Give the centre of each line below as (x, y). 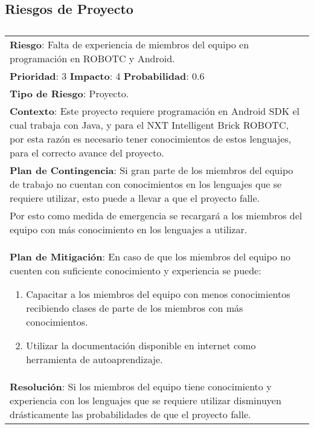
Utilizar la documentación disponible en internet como (141, 346)
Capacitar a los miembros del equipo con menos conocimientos (158, 294)
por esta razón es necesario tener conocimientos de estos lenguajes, (151, 139)
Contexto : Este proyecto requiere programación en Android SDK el (155, 111)
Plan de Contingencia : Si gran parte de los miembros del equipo (152, 170)
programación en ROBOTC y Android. (92, 59)
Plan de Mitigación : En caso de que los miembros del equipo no (150, 257)
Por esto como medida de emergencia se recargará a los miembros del (156, 216)
